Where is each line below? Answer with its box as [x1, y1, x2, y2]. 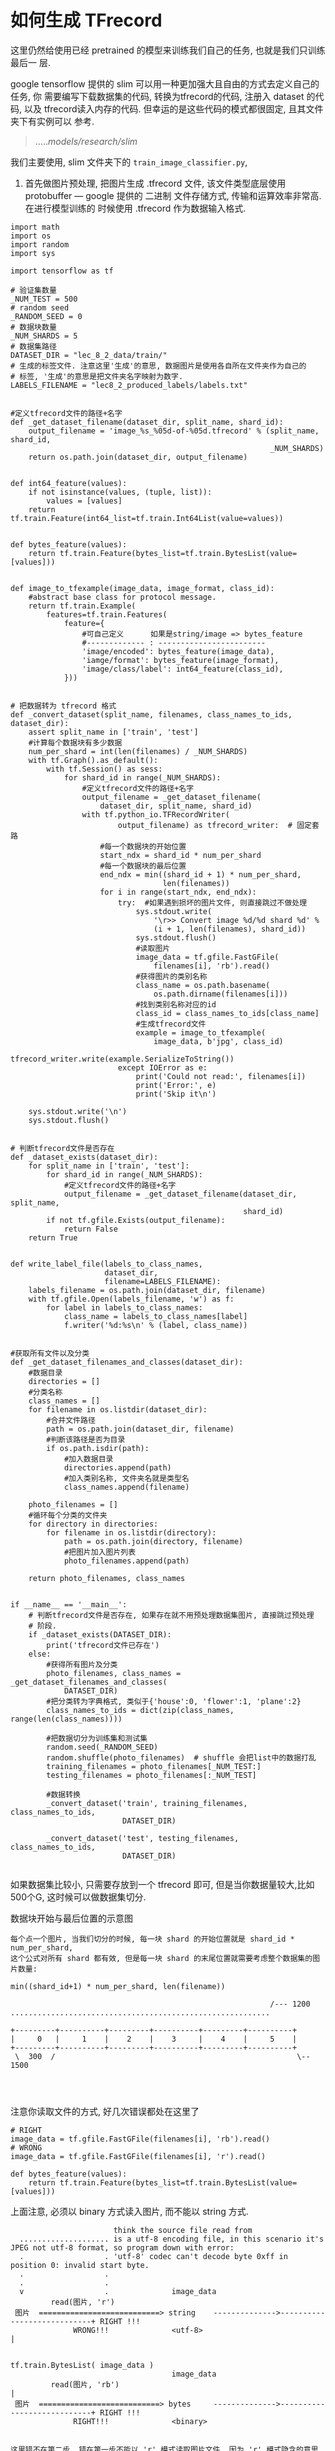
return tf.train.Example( [28, 601, 137, 611]
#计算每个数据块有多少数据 [28, 737, 123, 748]
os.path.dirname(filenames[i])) [153, 989, 288, 999]
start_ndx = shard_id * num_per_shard [99, 850, 262, 860]
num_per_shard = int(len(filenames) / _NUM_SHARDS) [28, 746, 248, 756]
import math [10, 222, 60, 232]
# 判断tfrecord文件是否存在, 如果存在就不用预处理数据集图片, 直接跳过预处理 [28, 1610, 315, 1620]
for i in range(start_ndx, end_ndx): [99, 887, 257, 897]
